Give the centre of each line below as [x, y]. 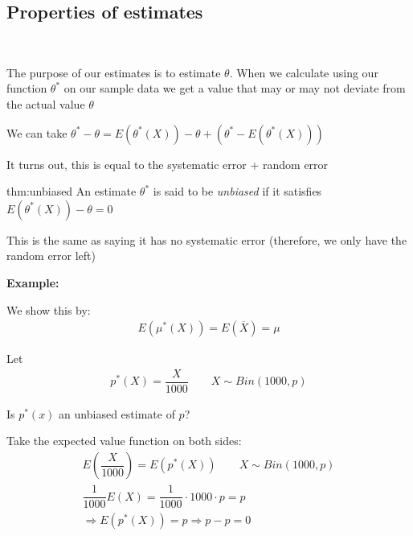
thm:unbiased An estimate [72, 191]
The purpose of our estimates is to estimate [114, 72]
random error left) [51, 256]
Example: [33, 282]
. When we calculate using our [304, 72]
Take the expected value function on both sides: [124, 441]
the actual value [46, 103]
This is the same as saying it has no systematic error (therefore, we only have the [207, 239]
